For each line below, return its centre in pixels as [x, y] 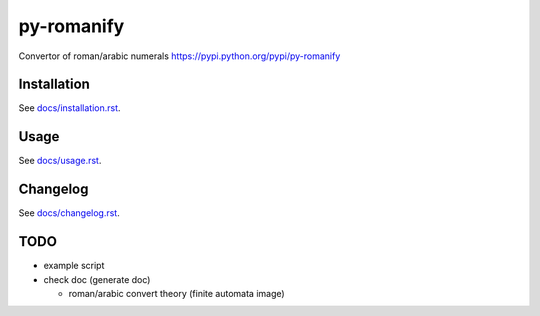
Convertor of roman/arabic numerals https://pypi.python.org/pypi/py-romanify [179, 56]
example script [74, 266]
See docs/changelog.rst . [69, 213]
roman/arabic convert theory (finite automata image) [176, 293]
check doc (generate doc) [97, 279]
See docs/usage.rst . [60, 161]
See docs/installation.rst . [69, 108]
